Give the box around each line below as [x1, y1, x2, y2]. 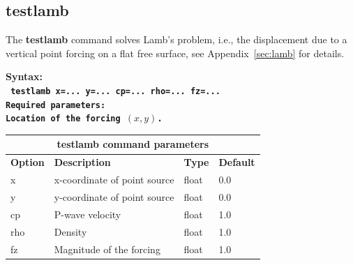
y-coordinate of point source [54, 189, 174, 204]
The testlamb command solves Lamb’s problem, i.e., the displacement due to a [6, 32, 347, 47]
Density [54, 224, 87, 238]
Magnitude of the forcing [54, 241, 160, 256]
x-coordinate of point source [54, 172, 174, 187]
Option [10, 155, 45, 169]
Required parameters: [6, 100, 106, 110]
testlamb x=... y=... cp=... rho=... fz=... [10, 86, 220, 96]
